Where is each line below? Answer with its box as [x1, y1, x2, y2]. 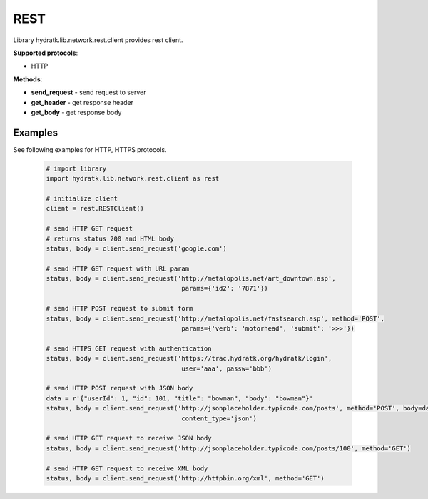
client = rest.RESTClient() [46, 204, 144, 213]
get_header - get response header [31, 98, 133, 106]
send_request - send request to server [31, 88, 146, 96]
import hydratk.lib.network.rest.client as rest [46, 175, 220, 183]
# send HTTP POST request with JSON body [46, 384, 193, 393]
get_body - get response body [31, 108, 122, 116]
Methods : [13, 75, 43, 84]
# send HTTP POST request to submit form [46, 304, 193, 313]
